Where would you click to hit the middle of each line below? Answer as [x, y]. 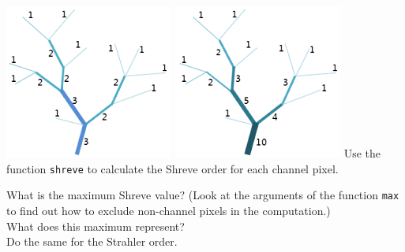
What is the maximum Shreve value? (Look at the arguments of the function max [203, 195]
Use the [362, 153]
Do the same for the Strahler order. [92, 241]
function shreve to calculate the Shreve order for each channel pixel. [172, 168]
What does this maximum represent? [96, 226]
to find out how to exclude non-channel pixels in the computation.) [169, 210]
